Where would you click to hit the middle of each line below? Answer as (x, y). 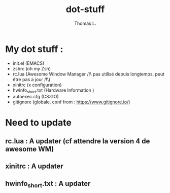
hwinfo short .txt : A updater (48, 184)
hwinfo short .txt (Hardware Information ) (53, 91)
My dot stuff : (34, 49)
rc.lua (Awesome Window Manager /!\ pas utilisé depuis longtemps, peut (89, 74)
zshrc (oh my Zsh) (32, 68)
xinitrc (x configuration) (37, 85)
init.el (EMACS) (28, 63)
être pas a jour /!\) (31, 79)
